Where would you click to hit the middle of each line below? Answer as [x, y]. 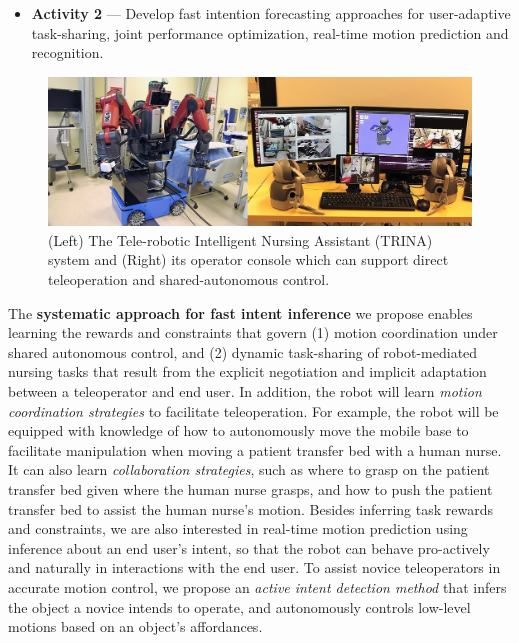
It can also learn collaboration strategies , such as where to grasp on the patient [249, 469]
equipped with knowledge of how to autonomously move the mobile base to [238, 430]
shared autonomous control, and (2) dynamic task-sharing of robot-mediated [243, 351]
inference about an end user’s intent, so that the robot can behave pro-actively [249, 547]
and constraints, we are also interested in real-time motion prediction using [238, 528]
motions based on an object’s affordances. [135, 626]
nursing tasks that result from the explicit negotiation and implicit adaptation [247, 371]
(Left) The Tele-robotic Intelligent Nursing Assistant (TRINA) [240, 239]
